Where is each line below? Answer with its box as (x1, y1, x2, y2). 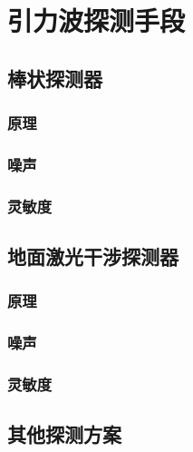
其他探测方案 (7, 420, 121, 448)
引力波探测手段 (7, 2, 186, 39)
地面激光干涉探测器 (7, 242, 179, 270)
